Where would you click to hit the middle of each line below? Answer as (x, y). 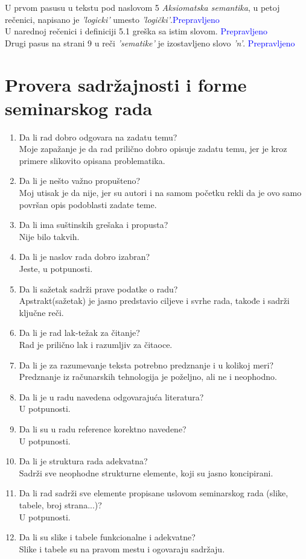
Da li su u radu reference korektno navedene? (103, 428)
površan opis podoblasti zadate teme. (88, 204)
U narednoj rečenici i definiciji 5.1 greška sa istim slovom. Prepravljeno (136, 31)
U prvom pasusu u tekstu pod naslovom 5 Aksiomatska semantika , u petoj (142, 7)
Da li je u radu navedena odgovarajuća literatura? (111, 396)
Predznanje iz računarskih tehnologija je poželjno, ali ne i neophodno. (148, 377)
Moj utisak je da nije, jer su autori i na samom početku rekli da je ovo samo (160, 193)
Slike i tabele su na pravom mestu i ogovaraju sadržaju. (122, 548)
